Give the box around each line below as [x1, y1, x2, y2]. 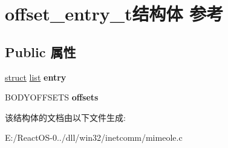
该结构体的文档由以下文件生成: [5, 111, 126, 123]
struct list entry [5, 70, 67, 83]
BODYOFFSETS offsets [5, 91, 99, 103]
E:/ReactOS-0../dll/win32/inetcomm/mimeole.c [5, 131, 183, 144]
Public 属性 [5, 42, 76, 61]
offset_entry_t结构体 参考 [5, 1, 224, 26]
